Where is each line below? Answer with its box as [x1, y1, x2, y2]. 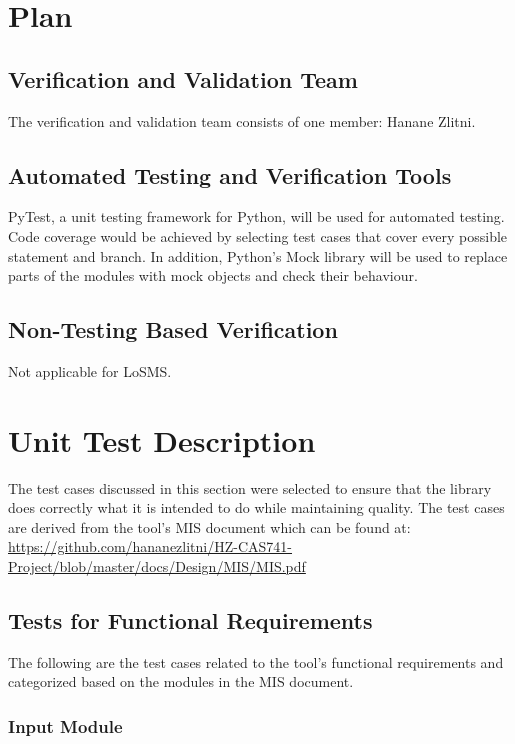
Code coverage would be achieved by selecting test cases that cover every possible [8, 225, 508, 246]
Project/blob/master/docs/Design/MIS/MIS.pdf [8, 556, 306, 577]
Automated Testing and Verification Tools [8, 159, 452, 190]
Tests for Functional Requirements [8, 605, 373, 636]
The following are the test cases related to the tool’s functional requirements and [8, 651, 504, 672]
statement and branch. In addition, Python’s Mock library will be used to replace [8, 245, 508, 266]
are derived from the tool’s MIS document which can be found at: [8, 516, 411, 537]
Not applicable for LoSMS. [8, 360, 172, 381]
